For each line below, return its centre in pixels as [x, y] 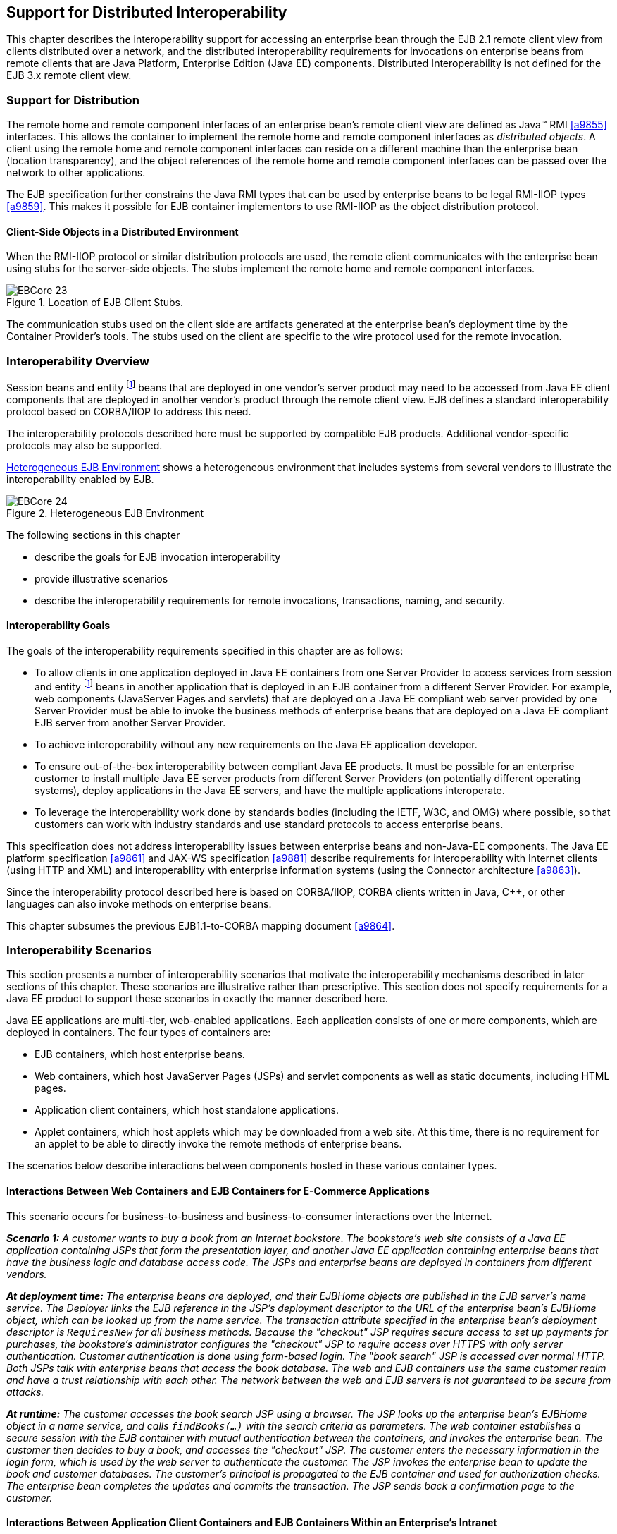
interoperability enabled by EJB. [80, 479]
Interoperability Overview [78, 361]
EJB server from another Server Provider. [130, 722]
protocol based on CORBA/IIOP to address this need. [129, 411]
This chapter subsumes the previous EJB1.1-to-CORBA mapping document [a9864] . [201, 925]
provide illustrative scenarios [101, 578]
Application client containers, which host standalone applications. [187, 1110]
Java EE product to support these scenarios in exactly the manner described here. [197, 999]
